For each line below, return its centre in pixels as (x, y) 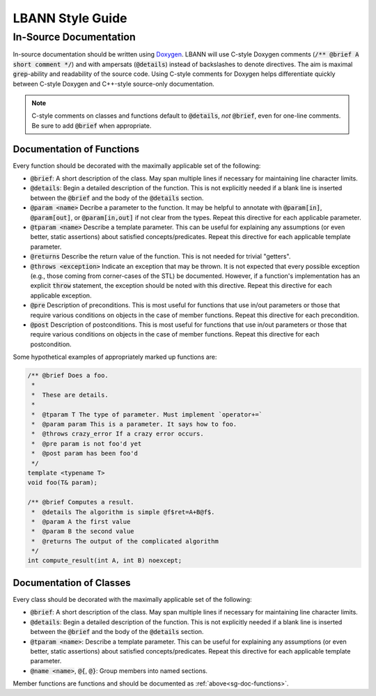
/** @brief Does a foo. (68, 376)
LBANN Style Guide (70, 18)
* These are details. (70, 395)
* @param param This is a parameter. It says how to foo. (134, 424)
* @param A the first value (81, 521)
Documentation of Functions (76, 149)
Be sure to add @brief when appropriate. (92, 125)
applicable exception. (61, 295)
